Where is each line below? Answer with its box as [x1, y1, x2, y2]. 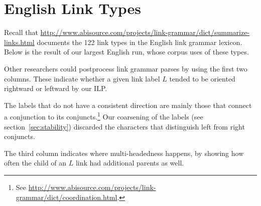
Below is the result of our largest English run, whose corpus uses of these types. [4, 46, 249, 57]
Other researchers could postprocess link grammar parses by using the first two [4, 63, 247, 73]
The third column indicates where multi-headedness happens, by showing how [4, 147, 244, 158]
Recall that [4, 27, 38, 37]
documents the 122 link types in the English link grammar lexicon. [37, 36, 242, 47]
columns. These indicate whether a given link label [4, 73, 160, 83]
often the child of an [4, 157, 67, 168]
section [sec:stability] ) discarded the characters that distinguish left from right [4, 121, 245, 131]
